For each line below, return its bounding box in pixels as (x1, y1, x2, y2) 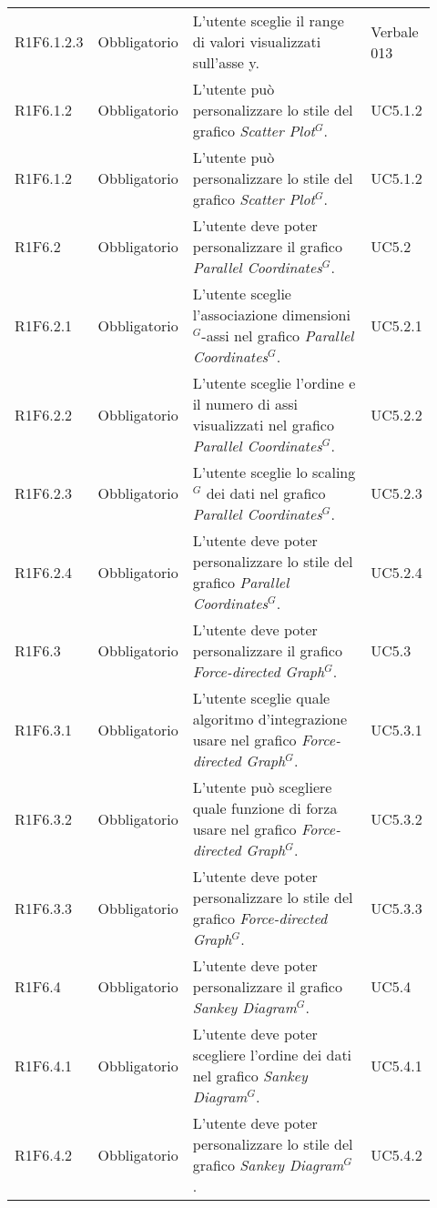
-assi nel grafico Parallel (201, 325, 354, 346)
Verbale (371, 20, 419, 42)
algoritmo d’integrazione (192, 708, 348, 729)
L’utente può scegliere (192, 777, 332, 797)
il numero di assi (192, 393, 299, 414)
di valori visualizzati (192, 31, 321, 52)
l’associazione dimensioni (192, 304, 351, 325)
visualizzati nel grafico (192, 414, 334, 435)
